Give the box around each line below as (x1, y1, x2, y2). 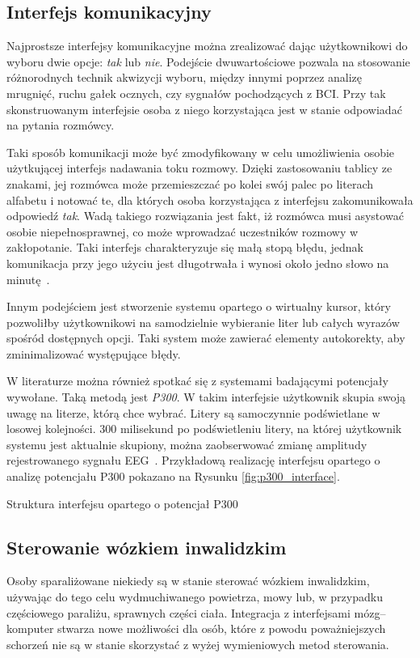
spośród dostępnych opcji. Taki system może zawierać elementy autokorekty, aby (6, 329, 405, 346)
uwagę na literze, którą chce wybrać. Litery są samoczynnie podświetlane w (6, 404, 380, 421)
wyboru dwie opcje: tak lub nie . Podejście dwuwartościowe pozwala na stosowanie (6, 53, 410, 70)
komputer (6, 620, 54, 637)
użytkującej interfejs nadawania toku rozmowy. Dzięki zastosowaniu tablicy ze (6, 159, 393, 176)
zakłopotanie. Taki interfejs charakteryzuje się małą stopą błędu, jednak (6, 239, 363, 256)
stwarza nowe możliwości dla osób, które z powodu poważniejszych (57, 620, 386, 637)
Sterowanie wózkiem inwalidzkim (6, 534, 287, 559)
